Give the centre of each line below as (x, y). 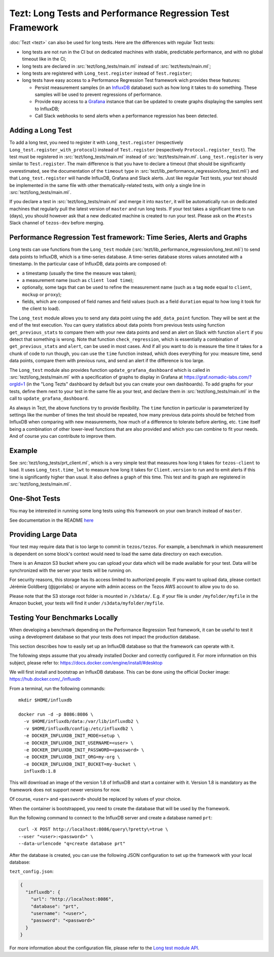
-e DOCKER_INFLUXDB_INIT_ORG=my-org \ (72, 757)
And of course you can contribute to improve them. (63, 436)
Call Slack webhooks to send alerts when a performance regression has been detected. (126, 116)
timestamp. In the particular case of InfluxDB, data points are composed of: (88, 264)
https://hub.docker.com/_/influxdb (45, 679)
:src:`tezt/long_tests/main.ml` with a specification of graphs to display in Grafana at (96, 377)
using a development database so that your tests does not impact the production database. (105, 637)
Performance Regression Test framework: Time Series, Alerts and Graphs (128, 237)
